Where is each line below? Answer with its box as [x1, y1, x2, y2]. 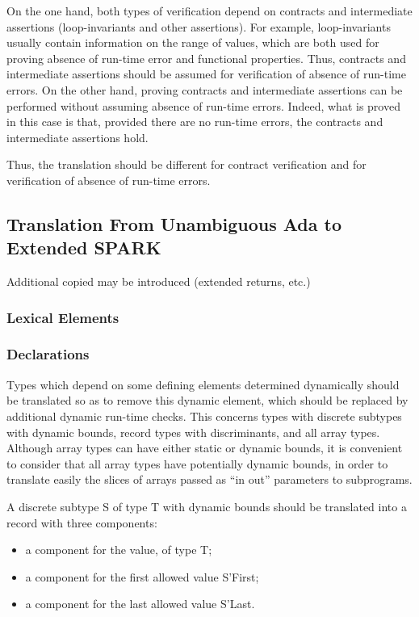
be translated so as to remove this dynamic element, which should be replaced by [6, 392, 409, 409]
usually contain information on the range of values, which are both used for [6, 34, 379, 51]
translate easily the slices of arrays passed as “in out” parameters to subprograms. [6, 471, 413, 488]
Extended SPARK [6, 235, 161, 260]
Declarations [6, 344, 90, 364]
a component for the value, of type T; [25, 541, 212, 558]
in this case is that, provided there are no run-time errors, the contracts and [6, 113, 383, 130]
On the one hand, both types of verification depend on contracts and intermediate [6, 2, 413, 19]
